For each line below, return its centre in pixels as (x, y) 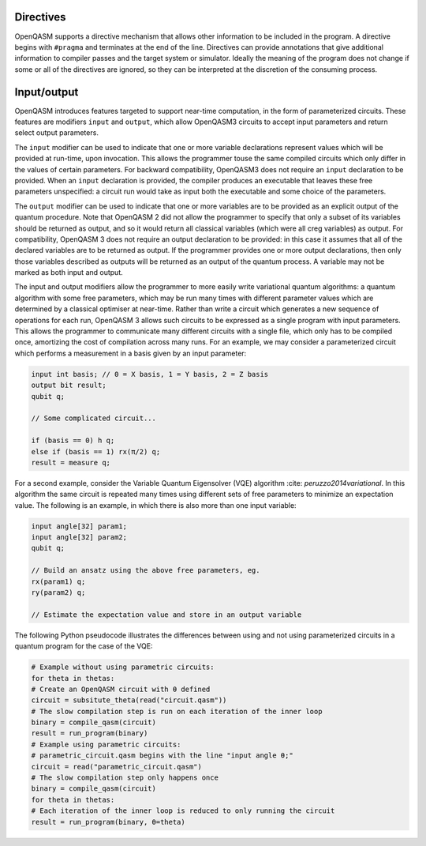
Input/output (47, 92)
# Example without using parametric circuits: (123, 667)
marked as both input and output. (69, 273)
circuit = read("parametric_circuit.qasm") (117, 767)
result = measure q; (71, 462)
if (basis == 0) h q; (73, 441)
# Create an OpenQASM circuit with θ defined (121, 689)
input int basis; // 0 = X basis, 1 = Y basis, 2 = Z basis (150, 374)
